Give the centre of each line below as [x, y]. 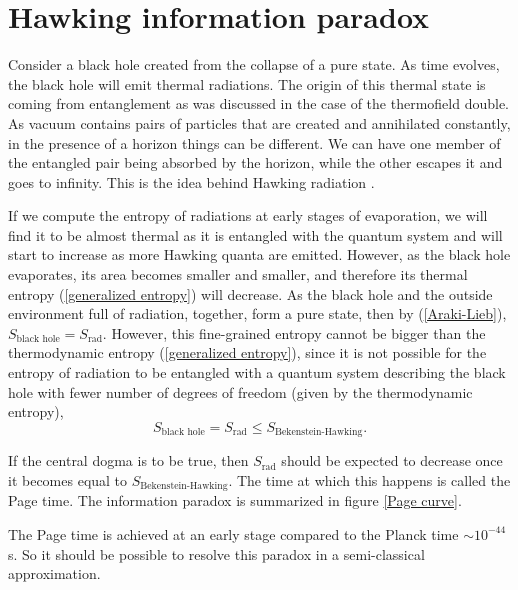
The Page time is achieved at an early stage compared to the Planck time [233, 533]
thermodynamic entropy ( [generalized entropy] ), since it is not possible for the [247, 352]
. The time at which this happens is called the [369, 479]
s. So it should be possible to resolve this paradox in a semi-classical [216, 553]
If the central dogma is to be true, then [128, 460]
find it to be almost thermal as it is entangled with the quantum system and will [255, 234]
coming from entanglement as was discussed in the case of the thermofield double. [258, 103]
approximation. [54, 573]
